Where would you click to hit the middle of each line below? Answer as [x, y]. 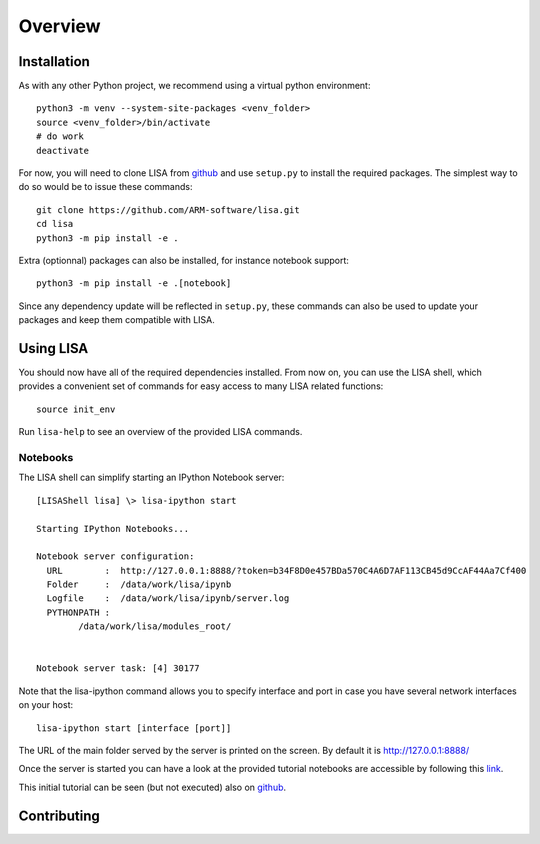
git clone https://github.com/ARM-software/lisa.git [168, 209]
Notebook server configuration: [115, 556]
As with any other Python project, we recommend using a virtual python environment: [194, 86]
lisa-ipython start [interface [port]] [134, 728]
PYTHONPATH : [78, 612]
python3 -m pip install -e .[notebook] [134, 283]
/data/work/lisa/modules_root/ [155, 626]
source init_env [76, 409]
